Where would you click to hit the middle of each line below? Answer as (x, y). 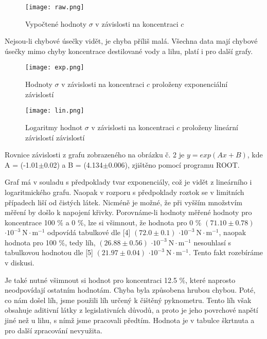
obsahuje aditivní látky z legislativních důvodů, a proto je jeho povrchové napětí (131, 310)
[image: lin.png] (55, 111)
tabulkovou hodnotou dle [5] (49, 252)
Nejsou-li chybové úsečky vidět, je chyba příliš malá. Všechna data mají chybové (131, 41)
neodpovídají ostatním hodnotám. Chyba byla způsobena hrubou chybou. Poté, (130, 290)
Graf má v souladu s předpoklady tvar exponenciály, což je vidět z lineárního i (128, 182)
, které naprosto (210, 280)
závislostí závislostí (55, 137)
